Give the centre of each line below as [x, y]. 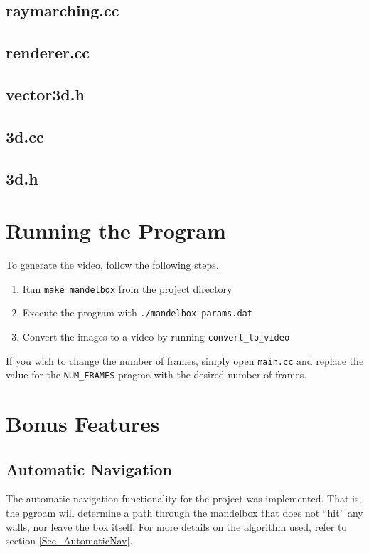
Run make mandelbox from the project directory [127, 288]
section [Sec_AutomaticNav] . [69, 541]
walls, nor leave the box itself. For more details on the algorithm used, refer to [176, 526]
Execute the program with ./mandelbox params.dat [137, 312]
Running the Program [116, 231]
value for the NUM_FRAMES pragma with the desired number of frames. [156, 374]
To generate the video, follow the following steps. [112, 265]
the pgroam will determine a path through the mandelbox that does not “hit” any [184, 513]
